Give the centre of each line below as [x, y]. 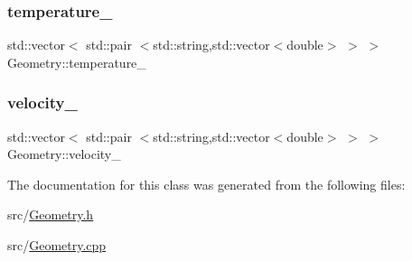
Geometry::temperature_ [77, 62]
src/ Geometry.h [51, 214]
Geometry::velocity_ [64, 154]
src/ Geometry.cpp [57, 245]
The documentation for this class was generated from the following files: [206, 184]
